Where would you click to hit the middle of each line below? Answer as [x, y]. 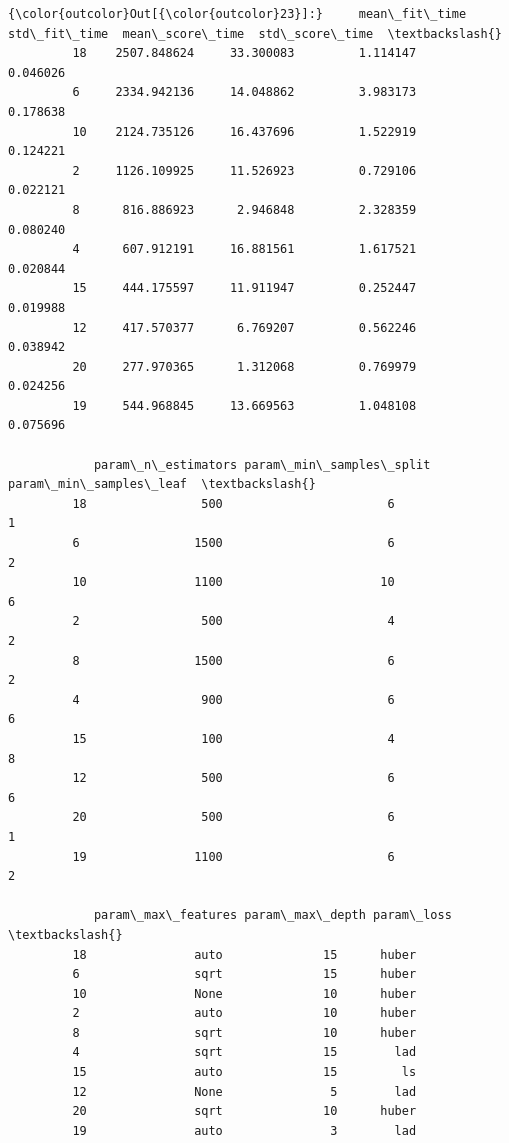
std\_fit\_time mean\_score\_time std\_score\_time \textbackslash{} [255, 33]
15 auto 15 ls [244, 1072]
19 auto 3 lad [244, 1130]
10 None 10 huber [244, 993]
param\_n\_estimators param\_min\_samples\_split [262, 464]
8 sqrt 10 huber [244, 1032]
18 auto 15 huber [244, 954]
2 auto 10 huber [244, 1013]
